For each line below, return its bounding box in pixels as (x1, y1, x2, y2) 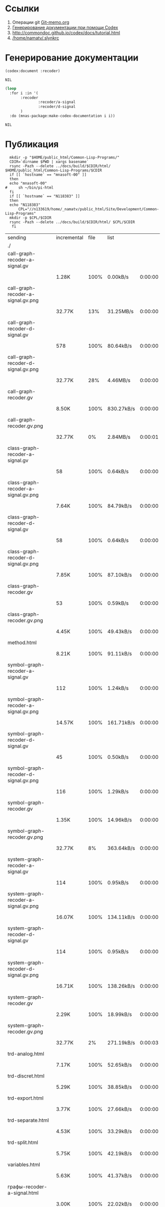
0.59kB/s (107, 599, 129, 606)
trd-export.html (7, 1094, 44, 1101)
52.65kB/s (107, 1061, 132, 1068)
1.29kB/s (107, 788, 129, 795)
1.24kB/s (107, 685, 129, 691)
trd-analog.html (7, 1050, 44, 1057)
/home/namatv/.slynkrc (12, 35, 59, 41)
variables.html (7, 1161, 40, 1168)
